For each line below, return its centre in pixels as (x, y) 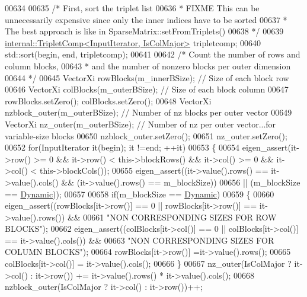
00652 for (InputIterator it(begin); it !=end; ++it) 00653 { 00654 (122, 147)
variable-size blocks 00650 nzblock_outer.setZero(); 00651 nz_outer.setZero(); (146, 135)
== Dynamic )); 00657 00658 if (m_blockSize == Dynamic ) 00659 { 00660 (140, 194)
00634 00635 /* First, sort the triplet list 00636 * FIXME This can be (132, 8)
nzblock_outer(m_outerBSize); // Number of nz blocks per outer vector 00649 (148, 112)
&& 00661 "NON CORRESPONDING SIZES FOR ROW (172, 217)
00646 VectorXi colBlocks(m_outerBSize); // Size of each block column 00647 (147, 89)
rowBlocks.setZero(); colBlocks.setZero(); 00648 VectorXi (108, 100)
